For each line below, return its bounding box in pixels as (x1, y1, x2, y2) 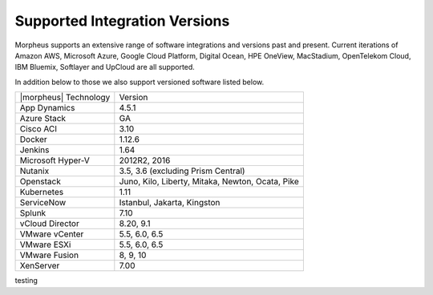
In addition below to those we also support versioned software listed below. (14, 77, 265, 87)
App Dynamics (19, 103, 75, 114)
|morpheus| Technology (19, 92, 111, 103)
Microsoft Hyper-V (19, 155, 90, 166)
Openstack (19, 176, 62, 188)
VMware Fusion (19, 249, 79, 261)
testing (14, 276, 38, 285)
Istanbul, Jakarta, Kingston (119, 197, 221, 208)
